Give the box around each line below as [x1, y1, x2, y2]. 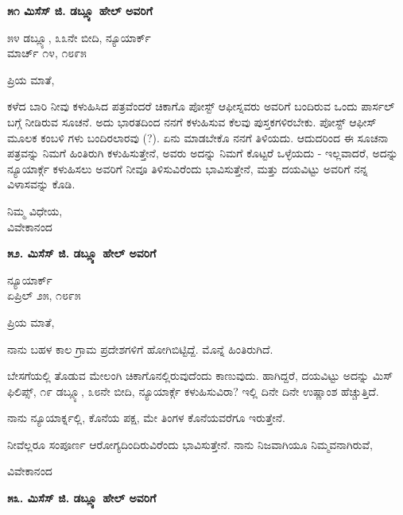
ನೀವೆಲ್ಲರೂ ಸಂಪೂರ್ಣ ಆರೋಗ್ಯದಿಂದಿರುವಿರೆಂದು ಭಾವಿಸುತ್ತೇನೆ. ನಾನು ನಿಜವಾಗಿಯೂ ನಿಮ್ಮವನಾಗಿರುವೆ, [7, 436, 374, 452]
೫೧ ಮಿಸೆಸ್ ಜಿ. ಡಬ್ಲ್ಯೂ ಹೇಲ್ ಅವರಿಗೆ [7, 2, 153, 18]
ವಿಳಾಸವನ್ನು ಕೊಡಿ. [7, 176, 76, 192]
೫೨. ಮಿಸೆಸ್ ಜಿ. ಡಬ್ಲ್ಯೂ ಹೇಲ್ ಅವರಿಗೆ [7, 245, 157, 261]
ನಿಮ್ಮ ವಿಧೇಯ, [7, 202, 63, 219]
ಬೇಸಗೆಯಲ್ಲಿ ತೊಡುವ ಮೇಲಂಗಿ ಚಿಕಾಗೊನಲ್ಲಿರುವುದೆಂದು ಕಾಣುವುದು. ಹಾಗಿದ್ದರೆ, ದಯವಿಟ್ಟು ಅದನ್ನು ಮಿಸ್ [7, 367, 393, 384]
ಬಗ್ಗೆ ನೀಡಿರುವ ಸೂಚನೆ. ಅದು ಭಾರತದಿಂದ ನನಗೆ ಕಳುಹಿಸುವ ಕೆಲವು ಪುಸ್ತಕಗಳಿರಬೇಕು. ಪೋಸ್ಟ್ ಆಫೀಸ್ [7, 113, 377, 130]
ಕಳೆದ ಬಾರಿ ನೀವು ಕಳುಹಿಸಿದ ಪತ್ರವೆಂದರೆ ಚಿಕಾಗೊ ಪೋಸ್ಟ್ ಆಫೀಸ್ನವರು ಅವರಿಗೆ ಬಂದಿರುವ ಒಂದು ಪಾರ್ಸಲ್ [7, 98, 395, 114]
